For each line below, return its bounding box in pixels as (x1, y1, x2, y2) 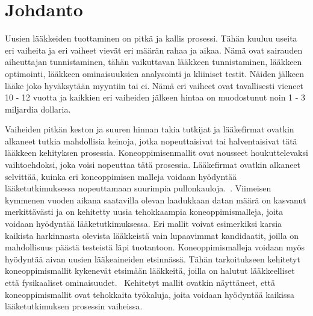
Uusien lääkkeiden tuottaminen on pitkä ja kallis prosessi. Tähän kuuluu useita (5, 32, 297, 45)
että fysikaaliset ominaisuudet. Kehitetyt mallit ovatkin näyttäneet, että (5, 276, 276, 288)
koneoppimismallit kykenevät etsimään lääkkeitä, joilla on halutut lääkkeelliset (5, 264, 295, 277)
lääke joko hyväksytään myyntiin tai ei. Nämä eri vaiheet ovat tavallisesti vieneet (5, 79, 304, 91)
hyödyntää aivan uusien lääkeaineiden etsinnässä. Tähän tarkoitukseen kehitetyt (5, 252, 300, 265)
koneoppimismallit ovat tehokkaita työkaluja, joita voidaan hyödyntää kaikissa (5, 288, 294, 300)
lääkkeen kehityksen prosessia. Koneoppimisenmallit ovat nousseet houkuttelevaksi (5, 146, 308, 159)
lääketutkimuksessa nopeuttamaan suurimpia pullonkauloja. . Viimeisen (5, 182, 271, 194)
